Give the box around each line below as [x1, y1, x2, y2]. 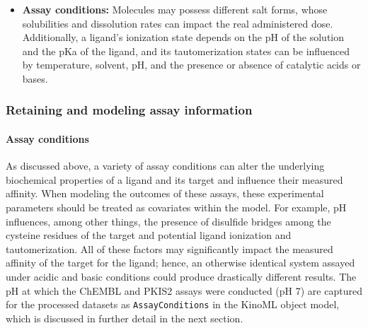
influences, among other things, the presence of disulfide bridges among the [6, 213, 331, 228]
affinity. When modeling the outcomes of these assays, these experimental [6, 186, 324, 201]
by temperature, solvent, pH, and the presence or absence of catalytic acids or [22, 57, 361, 72]
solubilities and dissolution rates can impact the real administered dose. [22, 16, 333, 30]
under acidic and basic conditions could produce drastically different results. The [6, 269, 357, 283]
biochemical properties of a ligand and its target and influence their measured [6, 172, 343, 187]
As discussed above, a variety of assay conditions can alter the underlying [6, 158, 325, 173]
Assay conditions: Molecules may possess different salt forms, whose [22, 2, 328, 16]
